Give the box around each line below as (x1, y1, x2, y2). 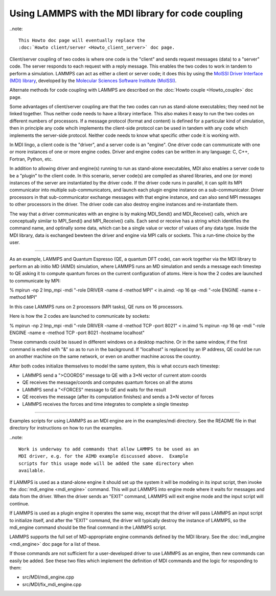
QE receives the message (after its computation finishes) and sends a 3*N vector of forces (22, 394, 214, 400)
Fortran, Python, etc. (9, 156, 53, 162)
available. (18, 468, 46, 474)
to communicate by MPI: (9, 277, 61, 284)
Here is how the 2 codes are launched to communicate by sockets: (9, 313, 150, 319)
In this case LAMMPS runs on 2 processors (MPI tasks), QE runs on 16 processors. (9, 303, 183, 310)
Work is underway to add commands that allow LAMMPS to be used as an (18, 446, 199, 452)
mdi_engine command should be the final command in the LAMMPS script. (9, 524, 167, 530)
